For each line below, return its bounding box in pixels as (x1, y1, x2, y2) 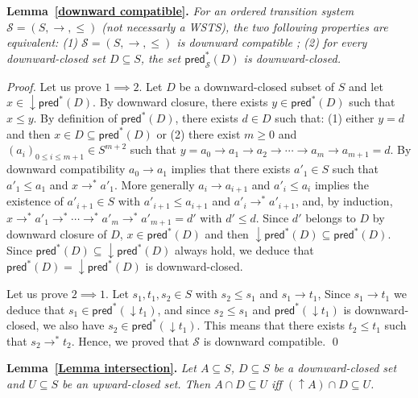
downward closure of (6, 226, 107, 243)
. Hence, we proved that (71, 332, 189, 349)
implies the (314, 176, 369, 193)
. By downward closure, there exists (93, 93, 268, 110)
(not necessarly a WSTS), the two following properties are (101, 18, 388, 35)
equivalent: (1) (6, 34, 78, 51)
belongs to (305, 209, 356, 226)
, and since (157, 301, 210, 317)
